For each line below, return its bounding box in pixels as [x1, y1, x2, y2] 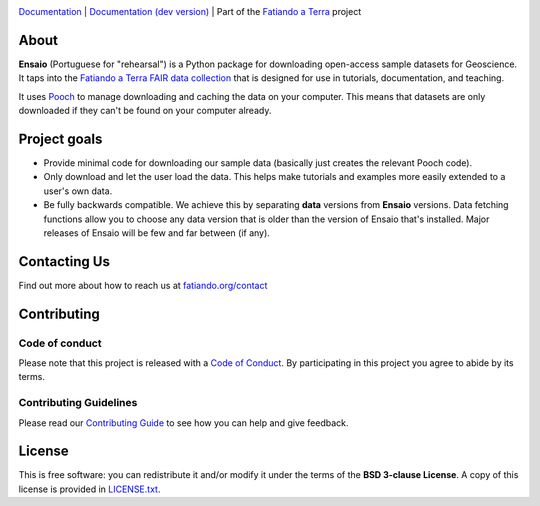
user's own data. [43, 185, 113, 197]
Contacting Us [18, 253, 110, 270]
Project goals [18, 130, 103, 147]
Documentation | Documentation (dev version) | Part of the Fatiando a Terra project [18, 6, 362, 17]
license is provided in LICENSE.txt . [18, 483, 161, 495]
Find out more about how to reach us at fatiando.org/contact [18, 279, 268, 291]
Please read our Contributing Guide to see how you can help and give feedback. [18, 416, 349, 429]
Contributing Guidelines [18, 396, 138, 410]
